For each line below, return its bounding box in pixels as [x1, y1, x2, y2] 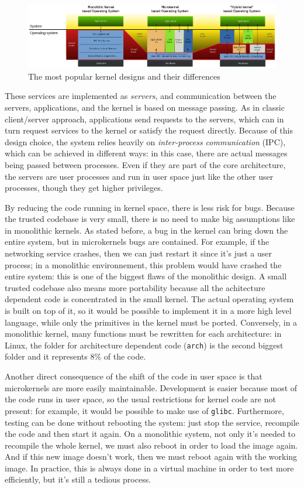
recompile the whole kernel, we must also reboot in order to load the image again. [5, 439, 298, 451]
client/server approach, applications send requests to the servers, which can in [5, 112, 284, 125]
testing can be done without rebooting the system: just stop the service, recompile [5, 416, 299, 428]
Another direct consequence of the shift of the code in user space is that [5, 370, 262, 382]
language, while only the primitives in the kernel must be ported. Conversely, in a [5, 316, 298, 328]
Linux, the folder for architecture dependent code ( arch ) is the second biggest [5, 338, 284, 351]
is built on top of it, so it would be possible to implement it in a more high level [5, 305, 292, 317]
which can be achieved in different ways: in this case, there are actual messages [5, 147, 288, 159]
